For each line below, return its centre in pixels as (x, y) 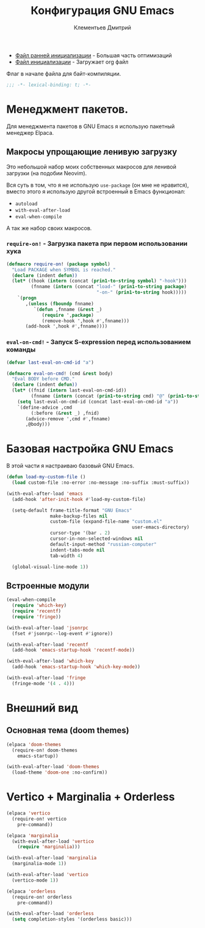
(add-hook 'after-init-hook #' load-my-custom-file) (79, 499)
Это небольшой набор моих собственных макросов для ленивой (92, 167)
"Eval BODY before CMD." (43, 379)
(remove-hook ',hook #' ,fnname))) (86, 321)
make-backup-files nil (79, 516)
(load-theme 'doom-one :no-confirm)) (60, 772)
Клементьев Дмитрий (103, 27)
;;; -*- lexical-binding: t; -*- (49, 85)
